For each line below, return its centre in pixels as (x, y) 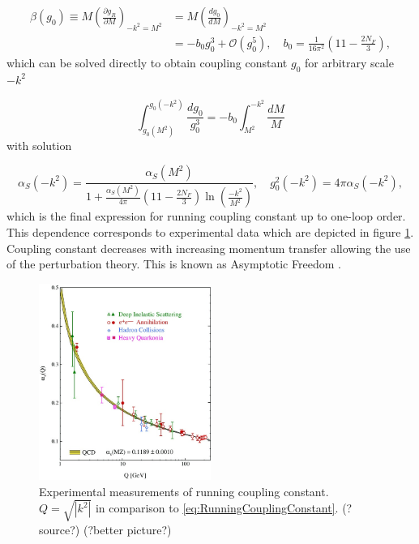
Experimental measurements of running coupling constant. (184, 491)
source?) (60, 529)
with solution (39, 145)
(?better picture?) (127, 529)
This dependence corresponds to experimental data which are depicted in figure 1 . (210, 231)
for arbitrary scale (349, 62)
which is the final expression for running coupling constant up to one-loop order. (206, 216)
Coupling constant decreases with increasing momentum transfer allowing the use (209, 248)
